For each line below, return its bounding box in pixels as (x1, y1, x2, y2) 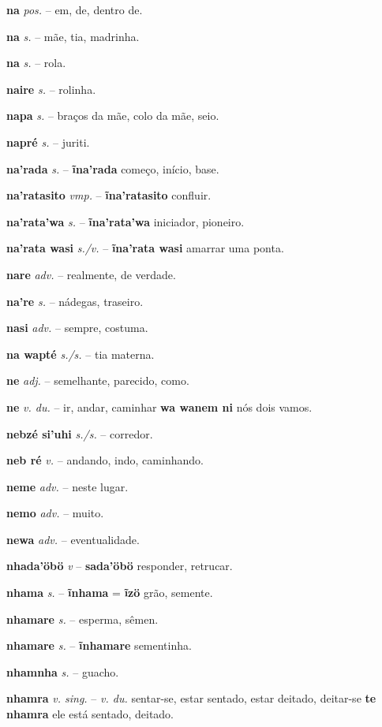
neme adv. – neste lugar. (6, 478, 129, 494)
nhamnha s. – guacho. (6, 663, 119, 680)
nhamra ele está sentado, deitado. (6, 706, 174, 722)
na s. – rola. (6, 54, 66, 71)
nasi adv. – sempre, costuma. (6, 319, 148, 336)
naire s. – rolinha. (6, 80, 96, 97)
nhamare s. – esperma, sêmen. (6, 610, 159, 627)
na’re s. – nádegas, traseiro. (6, 293, 144, 309)
